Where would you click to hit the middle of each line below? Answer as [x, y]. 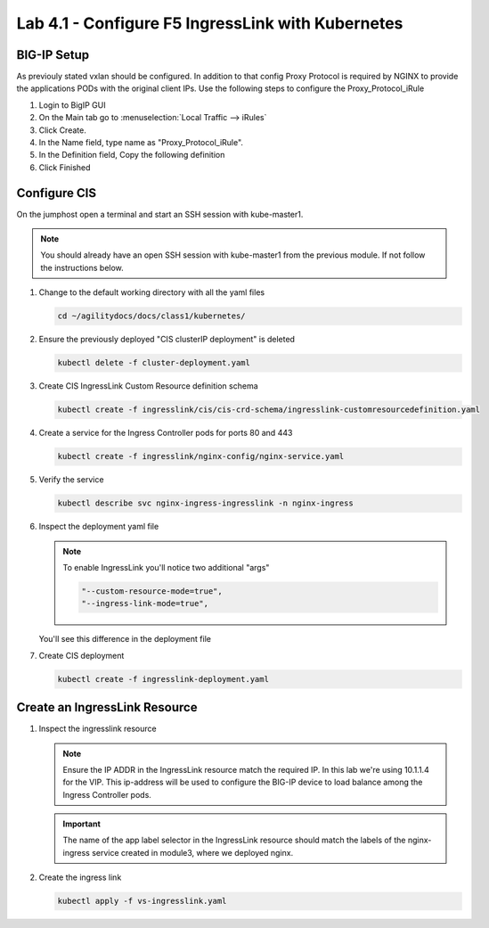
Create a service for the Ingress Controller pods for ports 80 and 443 [166, 433]
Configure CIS [57, 193]
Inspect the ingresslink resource [98, 729]
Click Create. [62, 130]
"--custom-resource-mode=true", [152, 591]
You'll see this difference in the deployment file [125, 639]
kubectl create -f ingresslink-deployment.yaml [163, 679]
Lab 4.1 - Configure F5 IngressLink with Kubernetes [210, 23]
